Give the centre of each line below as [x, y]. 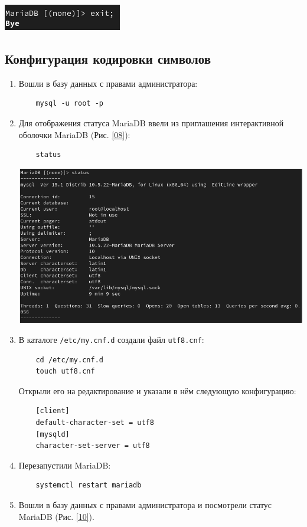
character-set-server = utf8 [93, 446]
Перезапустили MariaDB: [65, 465]
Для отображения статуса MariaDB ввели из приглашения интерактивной [151, 122]
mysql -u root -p [69, 104]
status [48, 155]
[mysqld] [53, 434]
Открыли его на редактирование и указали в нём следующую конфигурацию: [157, 390]
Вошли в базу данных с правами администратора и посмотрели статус [145, 504]
